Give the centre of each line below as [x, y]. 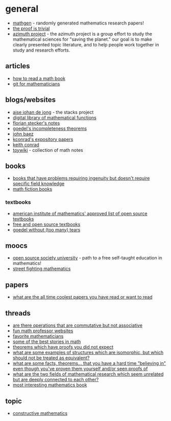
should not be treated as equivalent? [51, 358]
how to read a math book [39, 78]
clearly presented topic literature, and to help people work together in [86, 44]
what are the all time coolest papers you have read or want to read [82, 297]
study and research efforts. [41, 50]
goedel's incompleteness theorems [50, 128]
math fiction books [32, 189]
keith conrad [26, 144]
